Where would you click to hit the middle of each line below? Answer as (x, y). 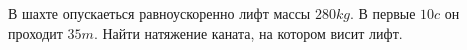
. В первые (382, 13)
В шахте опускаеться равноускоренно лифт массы (159, 13)
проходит (35, 32)
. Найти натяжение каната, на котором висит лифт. (248, 32)
